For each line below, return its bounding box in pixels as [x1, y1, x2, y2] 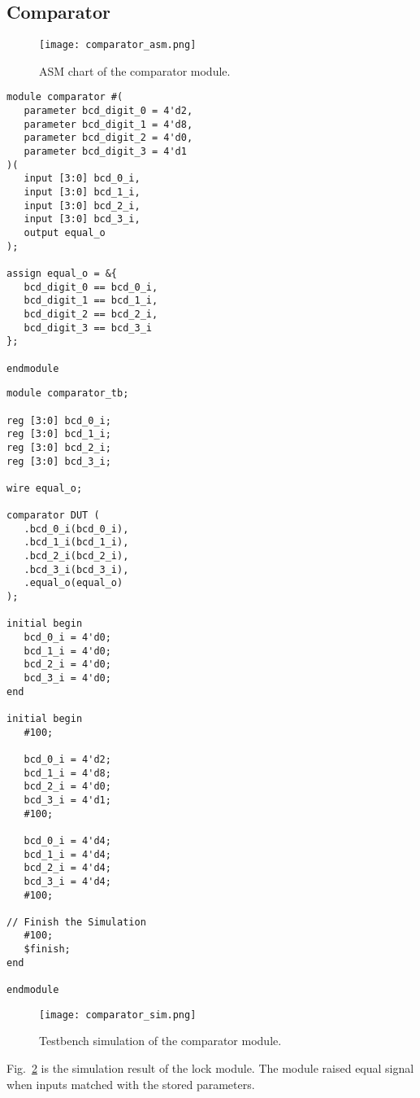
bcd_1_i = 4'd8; [24, 767, 111, 779]
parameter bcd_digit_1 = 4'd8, [24, 118, 193, 130]
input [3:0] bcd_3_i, [24, 213, 141, 225]
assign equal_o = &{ [6, 267, 118, 279]
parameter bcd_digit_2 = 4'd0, [24, 132, 193, 144]
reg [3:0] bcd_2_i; [6, 441, 111, 453]
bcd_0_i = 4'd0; [24, 632, 111, 644]
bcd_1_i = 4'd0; [24, 645, 111, 657]
